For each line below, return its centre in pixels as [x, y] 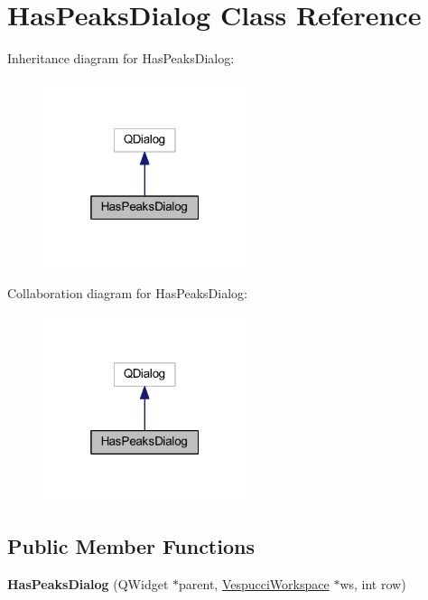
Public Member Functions [131, 545]
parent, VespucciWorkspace [254, 583]
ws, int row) [373, 583]
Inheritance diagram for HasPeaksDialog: [121, 58]
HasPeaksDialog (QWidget [88, 583]
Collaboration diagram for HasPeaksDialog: [127, 292]
